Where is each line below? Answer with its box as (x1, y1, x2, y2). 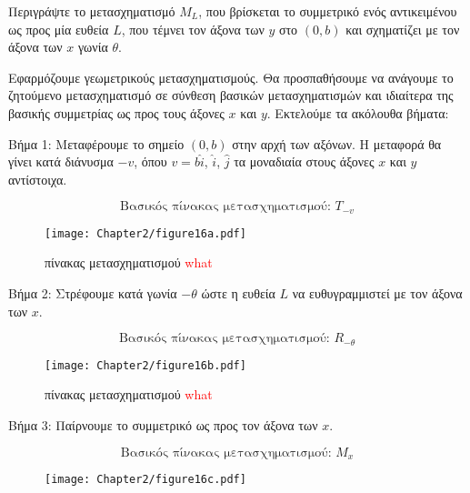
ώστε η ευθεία (201, 284, 275, 303)
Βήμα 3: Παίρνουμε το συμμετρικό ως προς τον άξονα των (8, 415, 318, 434)
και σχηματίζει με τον (345, 19, 460, 38)
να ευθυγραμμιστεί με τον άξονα (292, 284, 463, 303)
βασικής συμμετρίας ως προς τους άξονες (8, 103, 225, 122)
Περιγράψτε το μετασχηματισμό (8, 2, 175, 20)
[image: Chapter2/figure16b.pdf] (45, 358, 246, 372)
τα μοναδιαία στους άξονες (234, 152, 375, 171)
